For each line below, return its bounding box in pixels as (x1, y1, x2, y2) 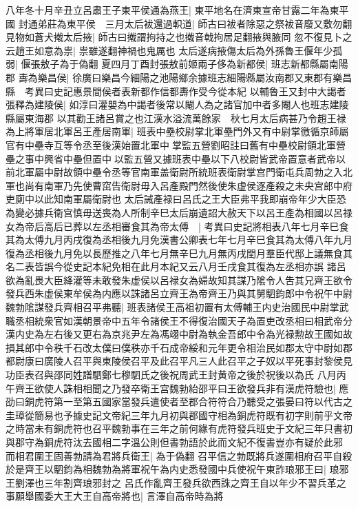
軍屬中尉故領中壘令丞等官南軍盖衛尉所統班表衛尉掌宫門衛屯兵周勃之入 (24, 165, 343, 179)
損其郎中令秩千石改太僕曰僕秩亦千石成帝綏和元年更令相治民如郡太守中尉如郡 (6, 340, 352, 354)
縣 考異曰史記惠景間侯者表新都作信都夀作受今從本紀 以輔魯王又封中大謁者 (6, 83, 346, 98)
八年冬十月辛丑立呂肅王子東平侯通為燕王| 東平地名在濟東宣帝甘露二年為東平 (6, 3, 349, 17)
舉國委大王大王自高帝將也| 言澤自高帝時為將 (24, 489, 224, 503)
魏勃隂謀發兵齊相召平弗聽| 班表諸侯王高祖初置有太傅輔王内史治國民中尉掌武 (6, 300, 349, 314)
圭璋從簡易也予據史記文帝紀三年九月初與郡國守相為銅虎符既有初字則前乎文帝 (6, 407, 352, 422)
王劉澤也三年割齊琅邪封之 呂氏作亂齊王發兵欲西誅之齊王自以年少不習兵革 (6, 475, 337, 489)
